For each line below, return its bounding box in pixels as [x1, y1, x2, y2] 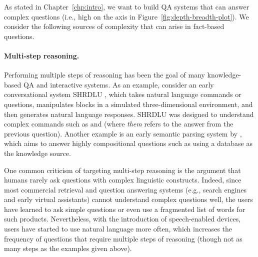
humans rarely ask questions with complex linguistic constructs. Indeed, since [4, 174, 241, 185]
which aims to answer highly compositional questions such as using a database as [4, 138, 252, 148]
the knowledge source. [4, 147, 71, 158]
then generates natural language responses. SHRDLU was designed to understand [4, 108, 254, 119]
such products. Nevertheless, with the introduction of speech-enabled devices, [4, 213, 241, 224]
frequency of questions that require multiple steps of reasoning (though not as [4, 233, 242, 243]
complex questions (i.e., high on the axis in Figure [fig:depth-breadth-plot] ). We [4, 11, 249, 21]
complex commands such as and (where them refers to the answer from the [4, 118, 233, 129]
